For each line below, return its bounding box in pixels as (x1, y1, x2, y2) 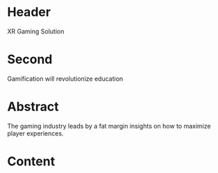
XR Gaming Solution (7, 27, 65, 35)
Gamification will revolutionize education (7, 74, 124, 83)
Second (7, 51, 53, 67)
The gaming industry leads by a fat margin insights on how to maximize (7, 122, 211, 130)
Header (7, 4, 51, 20)
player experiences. (7, 129, 64, 138)
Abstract (7, 99, 59, 115)
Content (7, 154, 56, 169)
